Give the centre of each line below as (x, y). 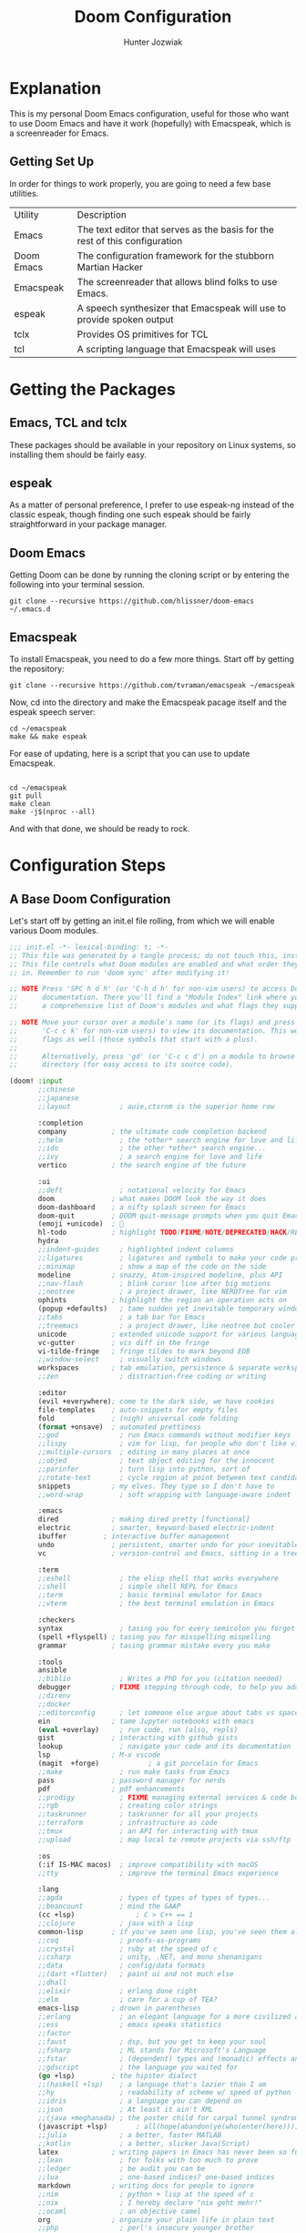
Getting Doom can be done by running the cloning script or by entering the (149, 575)
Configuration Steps (88, 866)
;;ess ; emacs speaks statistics (130, 2025)
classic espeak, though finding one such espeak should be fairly (130, 515)
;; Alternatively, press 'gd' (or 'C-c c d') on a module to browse (153, 1056)
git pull (26, 795)
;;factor (54, 2034)
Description (102, 214)
